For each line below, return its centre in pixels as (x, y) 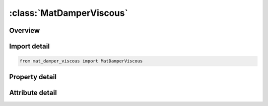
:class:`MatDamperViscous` (69, 13)
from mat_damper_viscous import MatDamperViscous (81, 61)
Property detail (33, 77)
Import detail (29, 46)
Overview (25, 30)
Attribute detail (33, 92)
